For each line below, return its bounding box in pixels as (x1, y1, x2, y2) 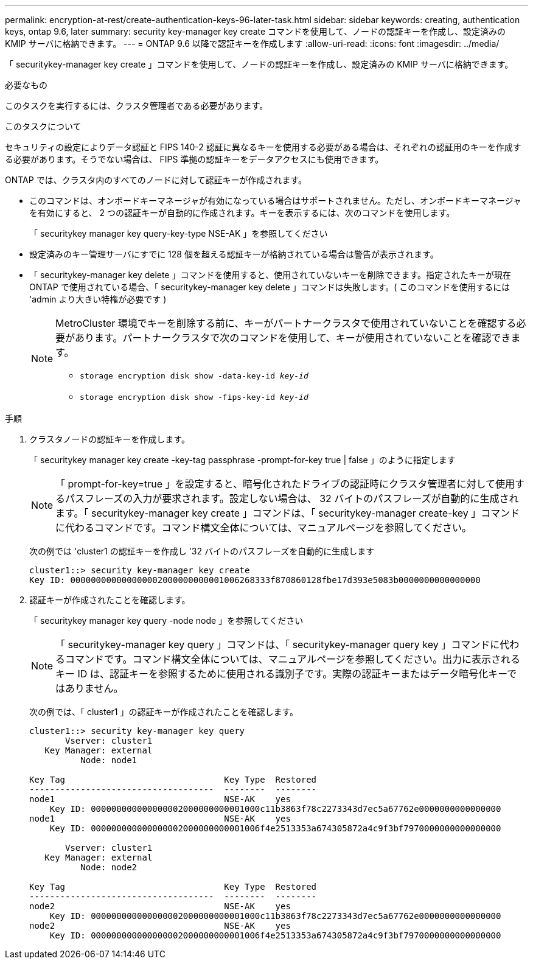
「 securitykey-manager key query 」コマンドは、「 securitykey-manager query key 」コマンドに (55, 638, 500, 651)
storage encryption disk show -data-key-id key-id (80, 371, 308, 380)
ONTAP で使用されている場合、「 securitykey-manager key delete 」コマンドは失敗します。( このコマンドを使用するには (29, 282, 510, 292)
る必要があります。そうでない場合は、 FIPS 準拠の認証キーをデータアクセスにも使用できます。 (5, 154, 384, 164)
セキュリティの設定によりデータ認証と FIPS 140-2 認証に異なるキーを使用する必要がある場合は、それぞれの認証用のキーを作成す (5, 142, 521, 152)
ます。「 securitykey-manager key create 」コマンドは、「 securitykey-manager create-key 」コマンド (55, 507, 520, 519)
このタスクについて (5, 121, 82, 131)
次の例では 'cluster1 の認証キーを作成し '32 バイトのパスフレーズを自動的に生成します (29, 546, 375, 556)
